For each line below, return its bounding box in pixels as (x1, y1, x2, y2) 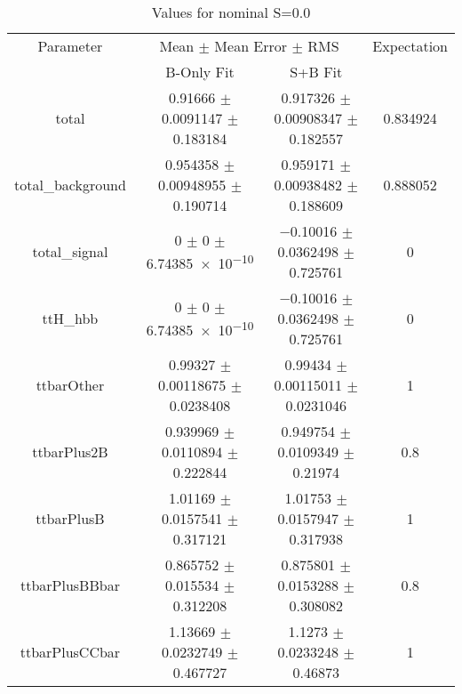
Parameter (37, 36, 103, 56)
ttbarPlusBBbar (20, 575, 120, 595)
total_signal (32, 241, 108, 262)
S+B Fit (290, 61, 343, 82)
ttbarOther (36, 375, 105, 395)
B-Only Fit (165, 61, 235, 82)
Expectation (372, 36, 448, 56)
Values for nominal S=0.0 (151, 2, 311, 22)
